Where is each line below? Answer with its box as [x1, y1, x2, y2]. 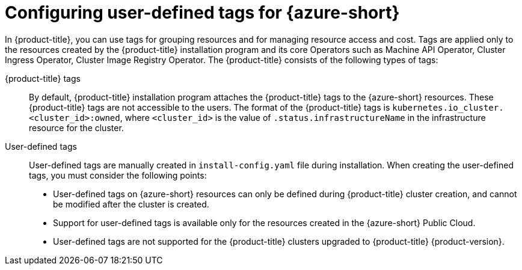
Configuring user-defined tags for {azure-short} [5, 2, 400, 23]
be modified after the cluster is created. [53, 198, 209, 209]
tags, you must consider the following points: [29, 170, 207, 180]
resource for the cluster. [29, 122, 124, 133]
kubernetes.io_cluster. [392, 102, 504, 112]
